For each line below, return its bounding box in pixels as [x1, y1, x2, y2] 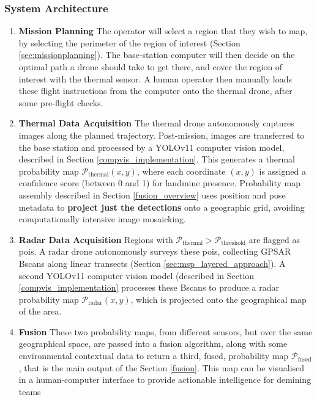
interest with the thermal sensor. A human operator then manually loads [18, 72, 292, 85]
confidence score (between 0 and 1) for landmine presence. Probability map [18, 176, 300, 189]
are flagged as [248, 233, 300, 245]
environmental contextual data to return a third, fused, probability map [18, 349, 289, 362]
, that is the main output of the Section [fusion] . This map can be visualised [18, 361, 305, 374]
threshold [221, 240, 246, 247]
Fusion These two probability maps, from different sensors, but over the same [18, 325, 313, 338]
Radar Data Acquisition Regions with [18, 233, 173, 245]
